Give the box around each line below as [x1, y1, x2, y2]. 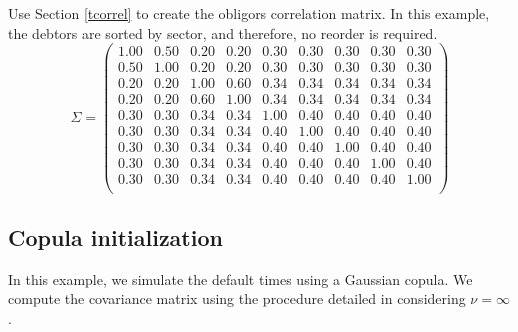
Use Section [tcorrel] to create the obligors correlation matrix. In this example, [8, 3, 490, 23]
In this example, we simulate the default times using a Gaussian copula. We [8, 268, 473, 289]
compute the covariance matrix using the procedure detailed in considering [8, 288, 466, 309]
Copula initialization [8, 221, 223, 252]
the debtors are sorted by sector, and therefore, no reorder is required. [8, 22, 438, 43]
